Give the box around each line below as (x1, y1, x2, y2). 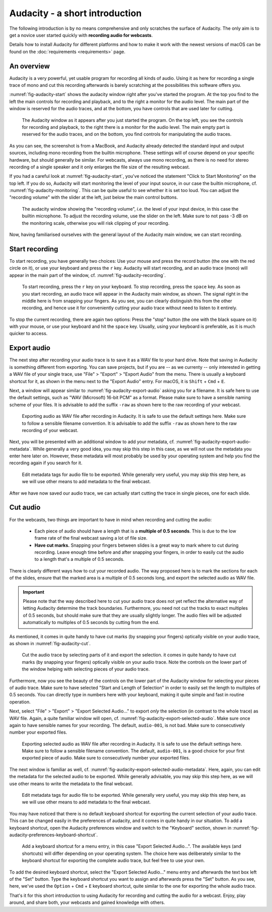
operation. (9, 699, 31, 705)
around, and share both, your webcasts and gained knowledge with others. (9, 899, 165, 905)
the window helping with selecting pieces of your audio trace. (22, 666, 150, 672)
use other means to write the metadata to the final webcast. (9, 781, 133, 787)
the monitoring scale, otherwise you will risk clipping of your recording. (22, 220, 170, 226)
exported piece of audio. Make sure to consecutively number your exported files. (22, 755, 190, 761)
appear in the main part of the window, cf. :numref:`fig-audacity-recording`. (9, 272, 166, 278)
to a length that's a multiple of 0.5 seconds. (34, 556, 124, 562)
